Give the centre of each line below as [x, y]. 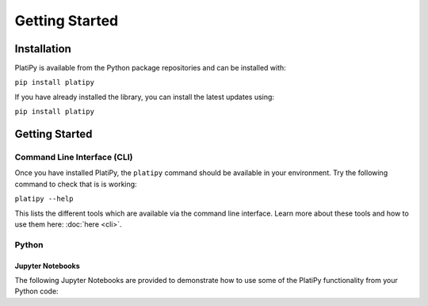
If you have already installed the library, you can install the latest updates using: [145, 97]
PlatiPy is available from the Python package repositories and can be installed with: [151, 68]
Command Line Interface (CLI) [74, 157]
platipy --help [44, 199]
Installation [43, 49]
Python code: [36, 291]
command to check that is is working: [76, 184]
